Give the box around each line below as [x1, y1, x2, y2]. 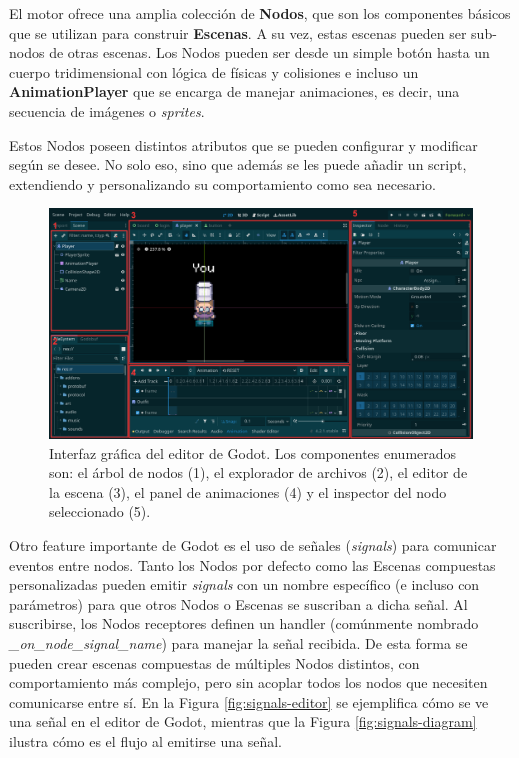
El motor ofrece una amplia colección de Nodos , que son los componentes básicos [9, 3, 511, 23]
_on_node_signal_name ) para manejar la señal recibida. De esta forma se [9, 632, 468, 653]
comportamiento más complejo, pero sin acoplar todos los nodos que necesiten [9, 672, 488, 693]
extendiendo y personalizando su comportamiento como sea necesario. [9, 173, 437, 194]
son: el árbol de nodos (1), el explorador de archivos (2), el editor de [49, 462, 468, 483]
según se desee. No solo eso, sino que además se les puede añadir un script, [9, 154, 467, 175]
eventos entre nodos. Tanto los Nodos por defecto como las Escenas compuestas [9, 554, 496, 575]
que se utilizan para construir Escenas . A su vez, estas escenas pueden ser [9, 22, 467, 43]
